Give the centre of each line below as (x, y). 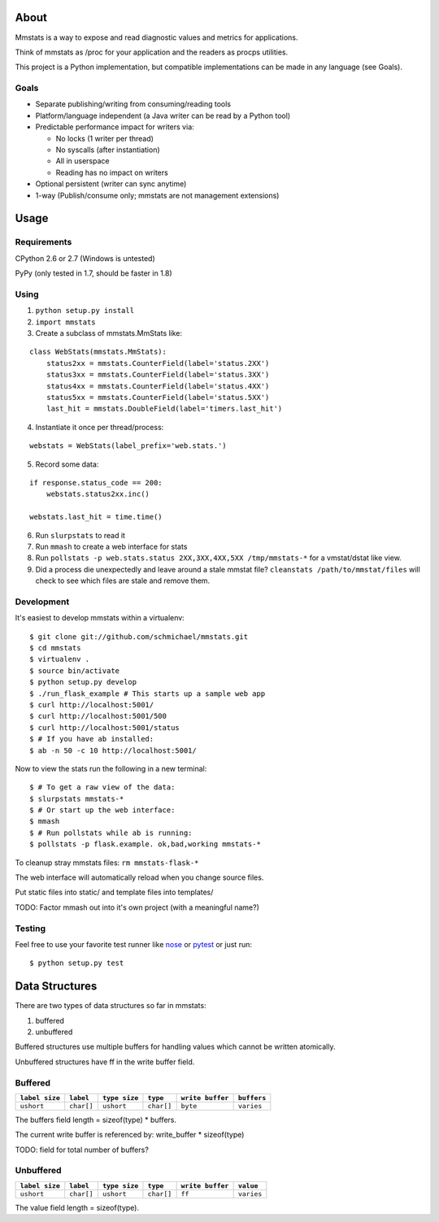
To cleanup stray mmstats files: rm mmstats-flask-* (107, 863)
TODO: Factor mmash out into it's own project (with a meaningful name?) (137, 907)
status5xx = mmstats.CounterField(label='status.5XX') (158, 397)
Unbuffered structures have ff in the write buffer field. (105, 1062)
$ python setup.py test (77, 963)
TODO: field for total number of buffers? (82, 1150)
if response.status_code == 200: (96, 483)
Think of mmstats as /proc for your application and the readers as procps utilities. (152, 52)
